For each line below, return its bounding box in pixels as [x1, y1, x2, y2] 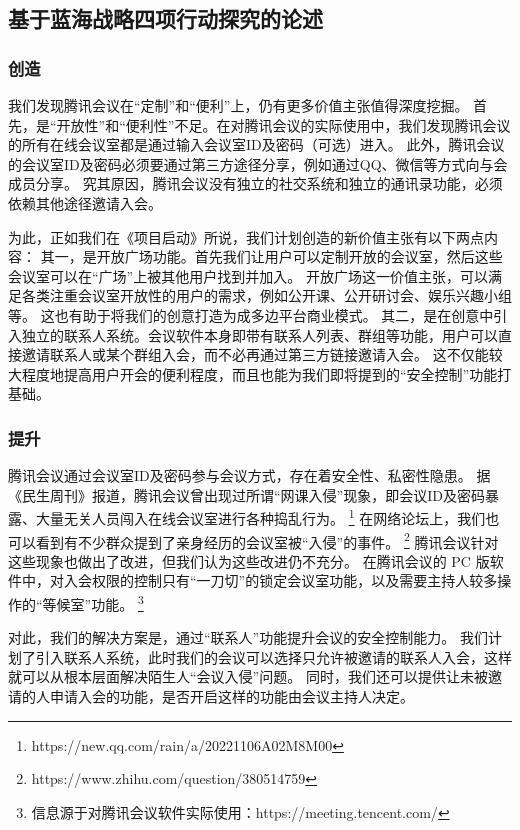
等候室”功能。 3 [42, 591, 144, 614]
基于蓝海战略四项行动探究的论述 [8, 3, 323, 34]
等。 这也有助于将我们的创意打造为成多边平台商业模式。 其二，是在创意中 [8, 304, 494, 325]
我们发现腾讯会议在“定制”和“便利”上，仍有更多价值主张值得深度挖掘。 [8, 95, 469, 115]
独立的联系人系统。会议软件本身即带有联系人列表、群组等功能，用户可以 [21, 324, 498, 345]
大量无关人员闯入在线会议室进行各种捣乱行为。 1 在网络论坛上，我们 [35, 505, 486, 528]
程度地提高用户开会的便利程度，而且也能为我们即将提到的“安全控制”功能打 [21, 363, 512, 384]
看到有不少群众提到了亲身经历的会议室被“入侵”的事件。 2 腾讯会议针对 [35, 528, 499, 552]
